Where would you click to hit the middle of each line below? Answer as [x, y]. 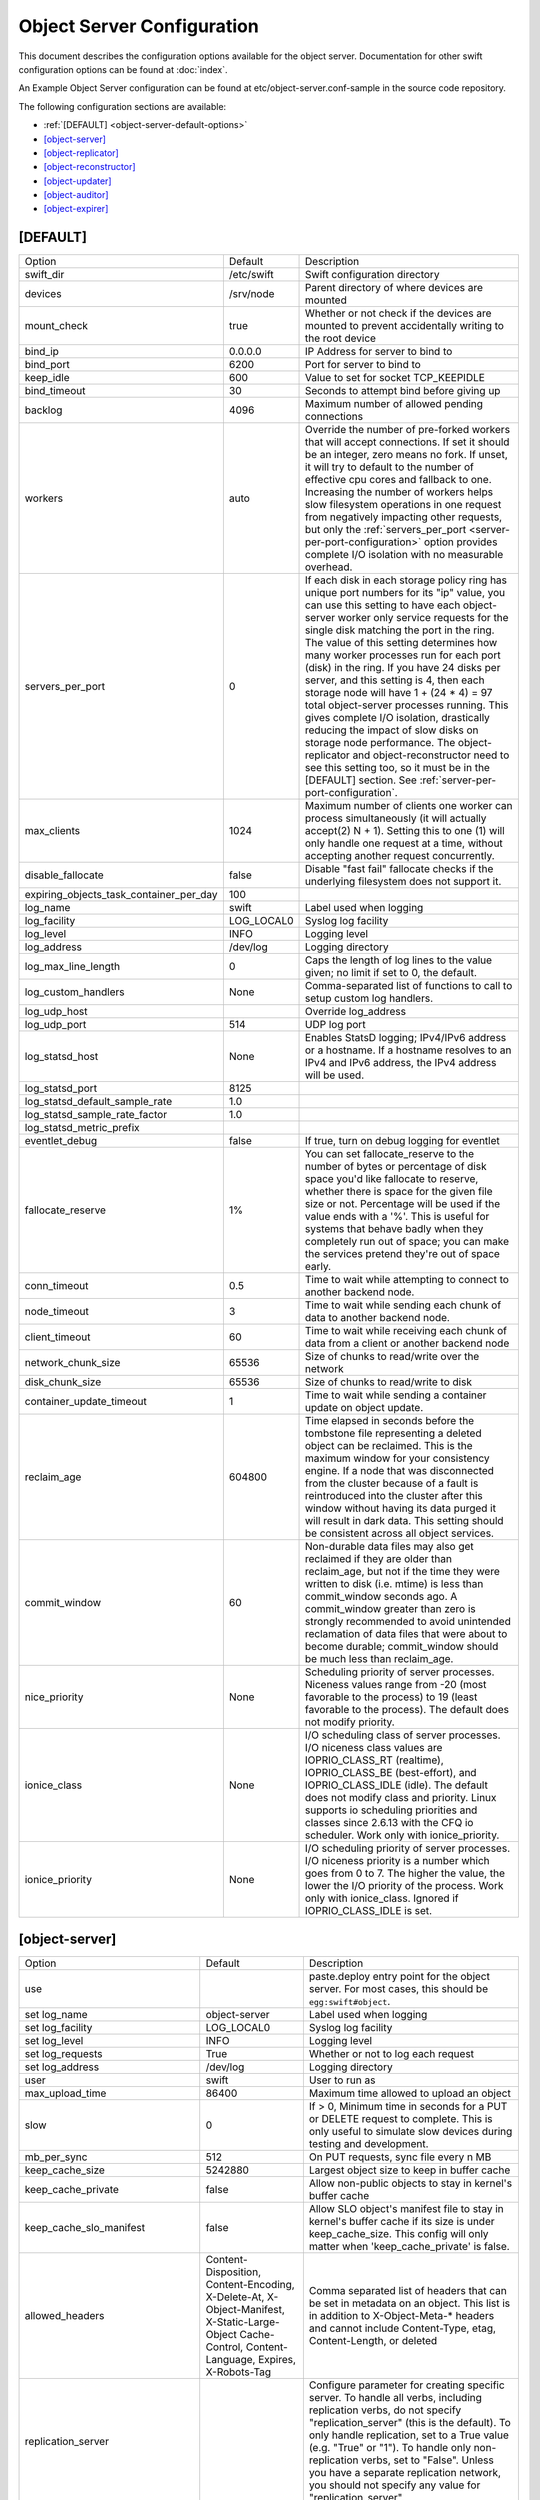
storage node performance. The [380, 743]
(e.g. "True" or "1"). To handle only [390, 2447]
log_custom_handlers [74, 992]
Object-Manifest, [245, 2309]
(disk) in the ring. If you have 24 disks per [403, 668]
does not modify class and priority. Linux [401, 1798]
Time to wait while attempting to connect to [407, 1280]
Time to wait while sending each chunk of [403, 1305]
